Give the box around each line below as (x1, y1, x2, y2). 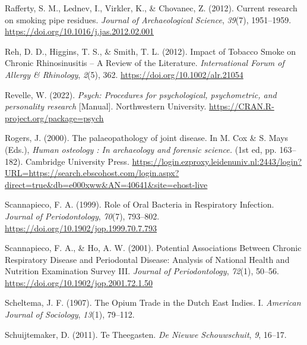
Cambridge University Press (26, 155, 127, 167)
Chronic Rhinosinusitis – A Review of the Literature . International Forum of (5, 57, 284, 69)
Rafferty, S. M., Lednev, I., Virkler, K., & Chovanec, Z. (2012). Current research (5, 2, 297, 14)
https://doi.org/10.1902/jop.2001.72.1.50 (5, 276, 153, 288)
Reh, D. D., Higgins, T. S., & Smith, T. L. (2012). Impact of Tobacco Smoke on (5, 45, 296, 57)
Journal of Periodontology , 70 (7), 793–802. (5, 209, 160, 222)
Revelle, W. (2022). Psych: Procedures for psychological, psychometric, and (5, 88, 277, 101)
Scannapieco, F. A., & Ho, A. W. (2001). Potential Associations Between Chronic (5, 241, 302, 254)
